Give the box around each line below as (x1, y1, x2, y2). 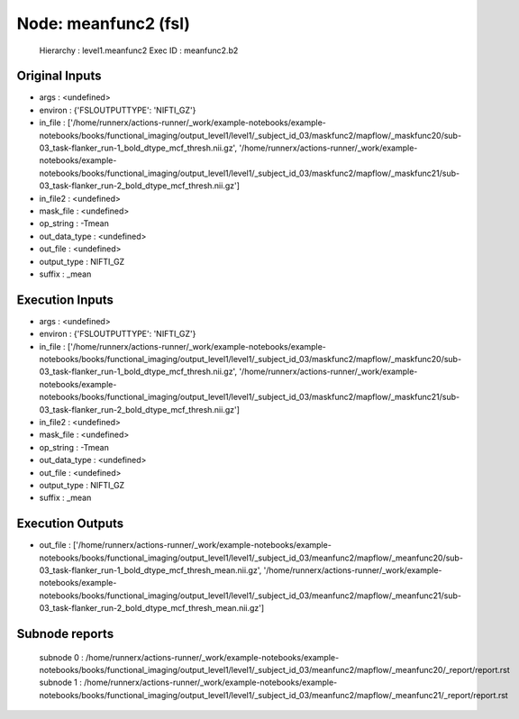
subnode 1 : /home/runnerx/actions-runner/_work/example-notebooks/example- (39, 677, 338, 688)
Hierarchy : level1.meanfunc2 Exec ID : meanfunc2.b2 (39, 45, 239, 56)
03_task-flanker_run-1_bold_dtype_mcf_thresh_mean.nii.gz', (39, 564, 262, 576)
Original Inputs (16, 68, 102, 84)
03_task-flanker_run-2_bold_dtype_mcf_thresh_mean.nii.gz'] (39, 603, 265, 614)
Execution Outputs (16, 516, 124, 532)
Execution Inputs (16, 292, 114, 307)
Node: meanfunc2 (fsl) (16, 14, 191, 33)
